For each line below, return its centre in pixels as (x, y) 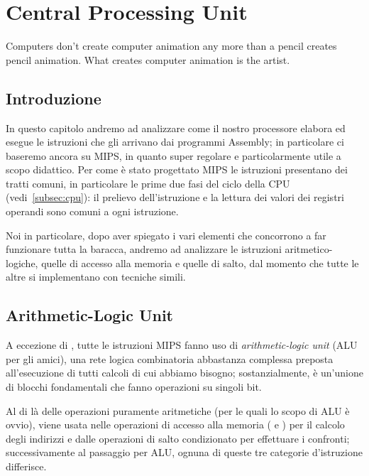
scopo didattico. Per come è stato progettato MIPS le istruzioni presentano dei (177, 169)
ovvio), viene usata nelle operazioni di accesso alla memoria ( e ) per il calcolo (175, 424)
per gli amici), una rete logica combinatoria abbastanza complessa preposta (170, 358)
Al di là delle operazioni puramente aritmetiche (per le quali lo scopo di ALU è (178, 410)
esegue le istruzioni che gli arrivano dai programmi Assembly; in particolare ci (175, 142)
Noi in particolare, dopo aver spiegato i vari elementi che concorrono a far (166, 235)
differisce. (26, 466)
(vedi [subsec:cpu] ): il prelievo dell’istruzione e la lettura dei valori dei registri (175, 197)
